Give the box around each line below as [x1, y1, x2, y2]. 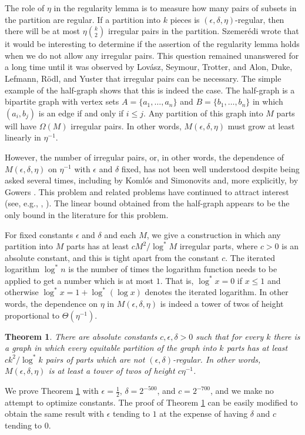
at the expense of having [159, 407, 248, 420]
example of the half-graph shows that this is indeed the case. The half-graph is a [5, 83, 295, 96]
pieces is [170, 13, 200, 25]
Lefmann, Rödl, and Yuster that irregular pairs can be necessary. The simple [5, 72, 281, 84]
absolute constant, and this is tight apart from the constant [5, 251, 219, 263]
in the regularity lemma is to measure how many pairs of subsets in [53, 2, 297, 14]
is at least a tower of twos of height [48, 364, 175, 377]
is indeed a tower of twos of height [160, 297, 284, 310]
